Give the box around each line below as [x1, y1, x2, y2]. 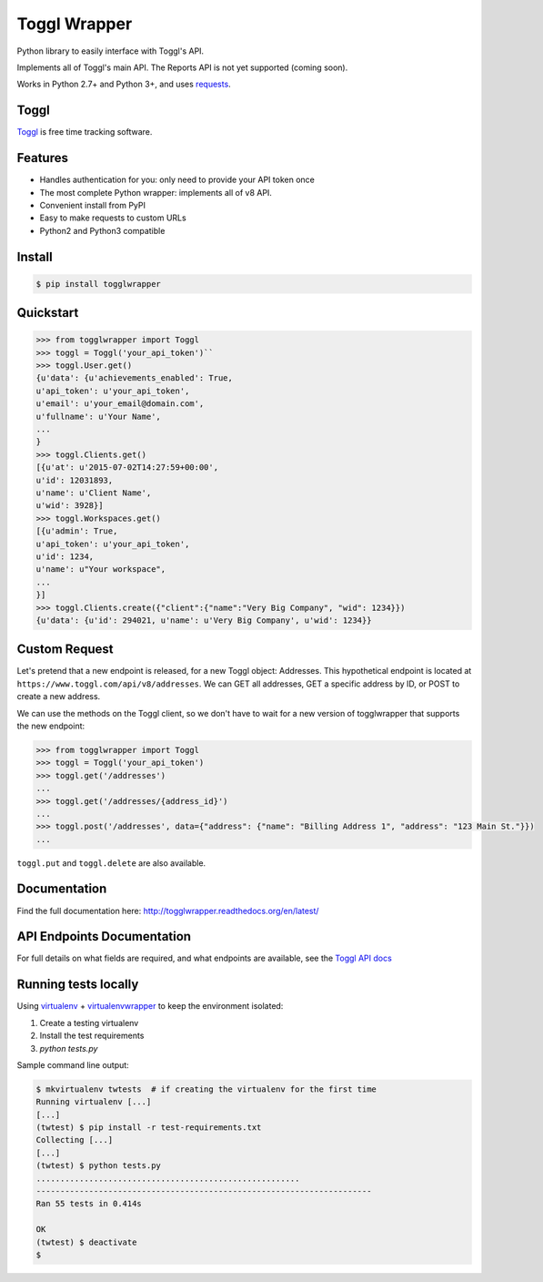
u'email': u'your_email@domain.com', [35, 399, 205, 409]
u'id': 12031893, [35, 474, 114, 485]
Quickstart [16, 305, 79, 320]
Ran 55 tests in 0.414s [35, 1198, 143, 1209]
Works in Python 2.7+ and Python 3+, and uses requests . [16, 78, 231, 90]
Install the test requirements [39, 1030, 145, 1042]
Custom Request [16, 642, 114, 657]
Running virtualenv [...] [35, 1097, 152, 1107]
